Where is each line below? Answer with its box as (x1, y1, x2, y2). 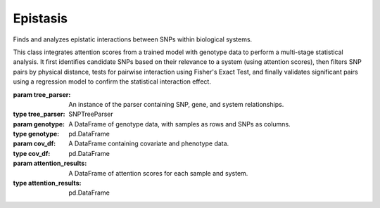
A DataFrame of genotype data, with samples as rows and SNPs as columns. (68, 119, 291, 128)
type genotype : (13, 130, 60, 138)
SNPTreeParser (68, 110, 113, 119)
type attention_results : (13, 179, 82, 188)
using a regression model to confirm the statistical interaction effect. (13, 77, 211, 86)
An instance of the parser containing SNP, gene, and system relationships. (68, 100, 284, 108)
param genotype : (13, 119, 65, 128)
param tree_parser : (13, 90, 71, 98)
